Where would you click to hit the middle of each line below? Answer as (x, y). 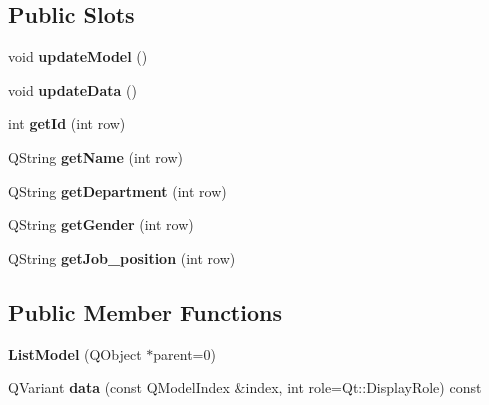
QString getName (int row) (96, 156)
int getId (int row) (67, 123)
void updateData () (72, 89)
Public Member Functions (145, 311)
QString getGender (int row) (101, 224)
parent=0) (184, 353)
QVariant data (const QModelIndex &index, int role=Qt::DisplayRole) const (245, 387)
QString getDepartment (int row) (117, 190)
